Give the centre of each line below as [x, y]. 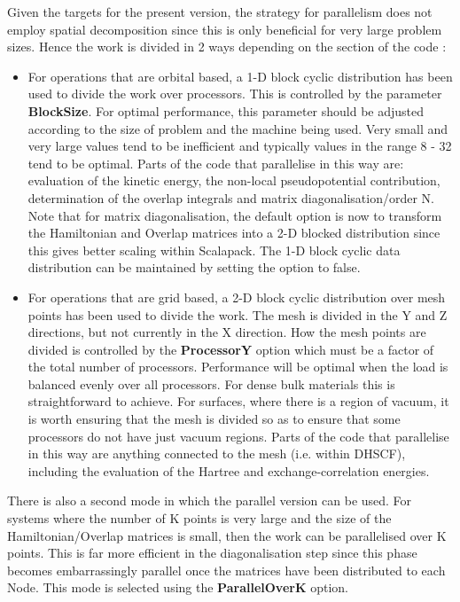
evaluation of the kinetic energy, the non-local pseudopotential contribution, [234, 180]
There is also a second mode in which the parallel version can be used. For [210, 500]
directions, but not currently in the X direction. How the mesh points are [227, 332]
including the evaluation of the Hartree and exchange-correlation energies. [229, 470]
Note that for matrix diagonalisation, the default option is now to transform [235, 215]
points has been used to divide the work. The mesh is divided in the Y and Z [238, 314]
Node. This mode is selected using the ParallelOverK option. [178, 587]
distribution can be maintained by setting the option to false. [194, 267]
